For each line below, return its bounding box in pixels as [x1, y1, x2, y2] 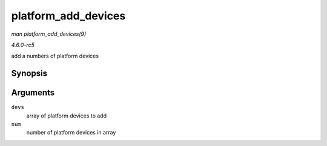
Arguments [11, 88, 55, 98]
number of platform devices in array [26, 129, 116, 136]
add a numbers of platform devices [11, 52, 99, 60]
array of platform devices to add [26, 112, 107, 119]
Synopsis [11, 68, 48, 79]
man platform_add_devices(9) [11, 30, 87, 38]
